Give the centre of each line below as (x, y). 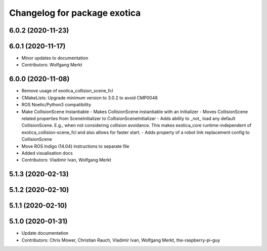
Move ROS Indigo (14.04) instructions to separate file (75, 146)
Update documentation (45, 233)
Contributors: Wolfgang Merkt (52, 65)
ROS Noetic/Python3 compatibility (56, 105)
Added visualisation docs (47, 153)
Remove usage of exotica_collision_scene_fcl (67, 91)
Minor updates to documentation (55, 58)
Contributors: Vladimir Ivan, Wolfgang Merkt (66, 160)
